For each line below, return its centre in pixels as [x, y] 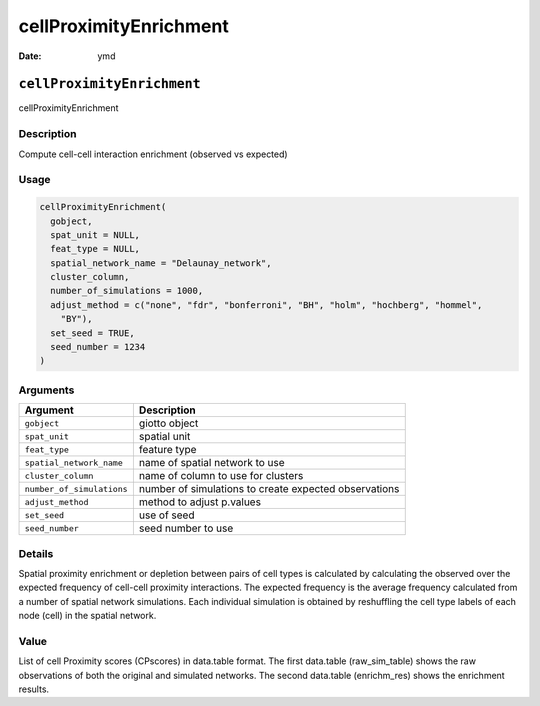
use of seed [166, 515]
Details [36, 553]
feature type [167, 450]
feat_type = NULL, [95, 249]
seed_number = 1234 [98, 347]
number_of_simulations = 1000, [127, 291]
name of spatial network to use [211, 463]
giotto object [168, 423]
